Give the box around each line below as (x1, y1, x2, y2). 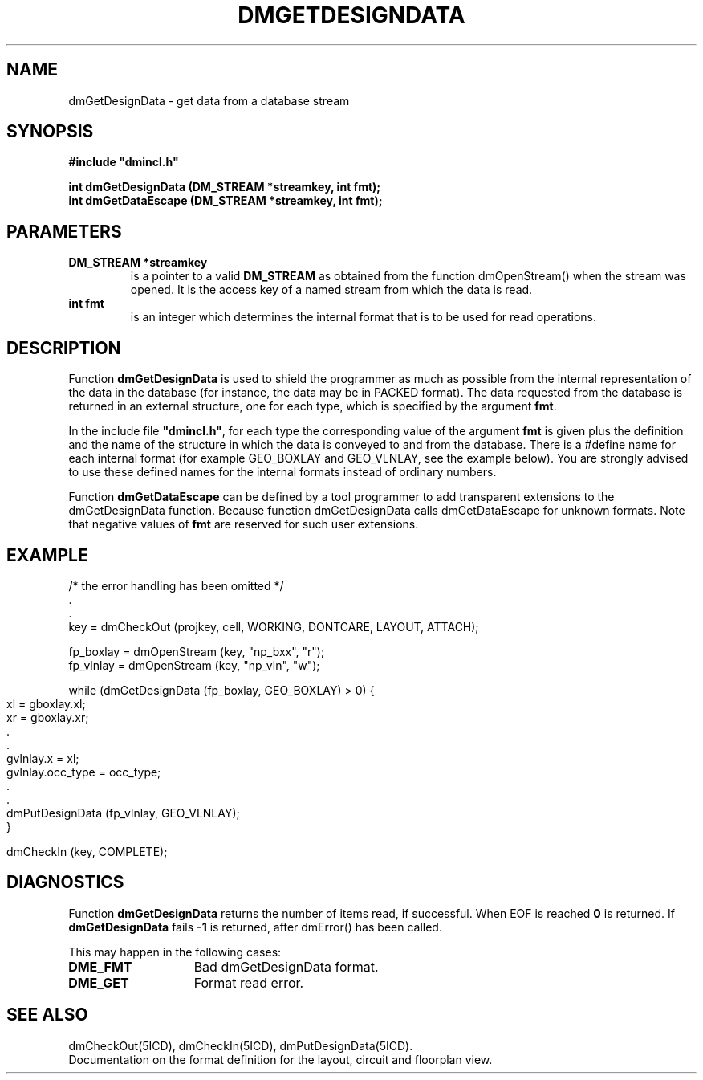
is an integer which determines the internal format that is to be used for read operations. (130, 310, 597, 324)
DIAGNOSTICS (6, 872, 124, 893)
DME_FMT (68, 958, 132, 975)
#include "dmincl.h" (68, 155, 179, 169)
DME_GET (68, 974, 129, 991)
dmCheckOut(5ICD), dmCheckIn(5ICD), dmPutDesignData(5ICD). (68, 1038, 413, 1053)
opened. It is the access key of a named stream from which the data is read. (130, 283, 533, 297)
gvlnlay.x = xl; (6, 751, 79, 765)
